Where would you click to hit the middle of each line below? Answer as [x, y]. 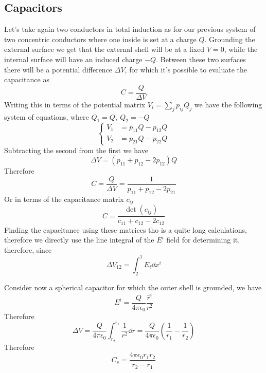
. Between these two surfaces [201, 59]
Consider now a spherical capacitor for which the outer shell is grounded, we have [133, 287]
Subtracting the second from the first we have [76, 150]
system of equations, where [47, 116]
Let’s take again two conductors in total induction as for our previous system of [130, 29]
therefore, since [28, 249]
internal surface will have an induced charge [73, 59]
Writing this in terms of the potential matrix [75, 104]
